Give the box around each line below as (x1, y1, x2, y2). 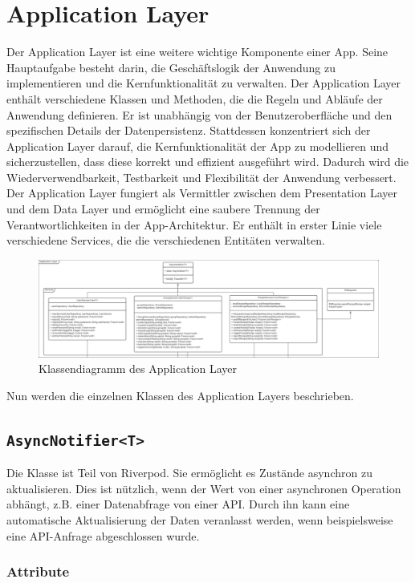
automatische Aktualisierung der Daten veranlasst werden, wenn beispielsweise (6, 511, 393, 528)
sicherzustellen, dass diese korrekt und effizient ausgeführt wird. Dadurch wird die (6, 153, 409, 170)
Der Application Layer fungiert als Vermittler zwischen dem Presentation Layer (6, 184, 397, 201)
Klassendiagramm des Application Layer (39, 360, 238, 377)
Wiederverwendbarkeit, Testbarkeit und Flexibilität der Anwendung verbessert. (6, 168, 397, 185)
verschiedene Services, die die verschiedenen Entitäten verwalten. (6, 232, 325, 249)
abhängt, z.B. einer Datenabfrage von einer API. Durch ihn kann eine (6, 496, 350, 512)
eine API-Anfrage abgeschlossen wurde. (6, 527, 200, 544)
